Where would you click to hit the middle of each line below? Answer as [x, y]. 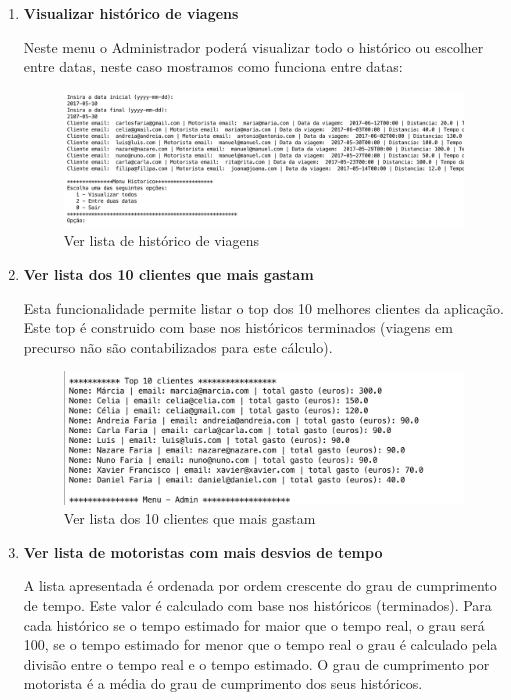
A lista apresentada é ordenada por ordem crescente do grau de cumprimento [260, 585]
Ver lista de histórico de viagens [161, 240]
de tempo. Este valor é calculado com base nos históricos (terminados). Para [257, 604]
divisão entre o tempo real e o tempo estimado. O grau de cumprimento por [256, 663]
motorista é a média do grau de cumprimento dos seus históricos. [223, 683]
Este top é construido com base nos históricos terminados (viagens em [238, 327]
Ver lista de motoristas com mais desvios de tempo [203, 551]
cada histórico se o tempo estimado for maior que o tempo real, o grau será [254, 624]
